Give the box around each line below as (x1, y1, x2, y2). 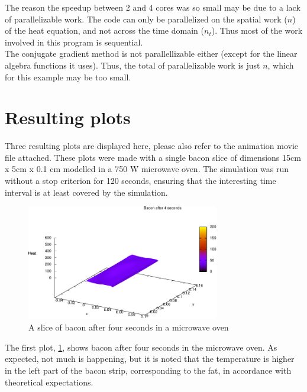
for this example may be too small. (5, 70, 131, 83)
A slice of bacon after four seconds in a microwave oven (28, 321, 229, 333)
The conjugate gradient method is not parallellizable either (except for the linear (5, 47, 298, 60)
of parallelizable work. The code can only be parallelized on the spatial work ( (5, 12, 287, 25)
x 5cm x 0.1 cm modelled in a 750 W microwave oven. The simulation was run (5, 163, 289, 175)
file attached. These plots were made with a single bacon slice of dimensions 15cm (5, 151, 301, 163)
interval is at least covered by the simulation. (5, 186, 168, 198)
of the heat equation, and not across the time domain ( (5, 24, 204, 37)
